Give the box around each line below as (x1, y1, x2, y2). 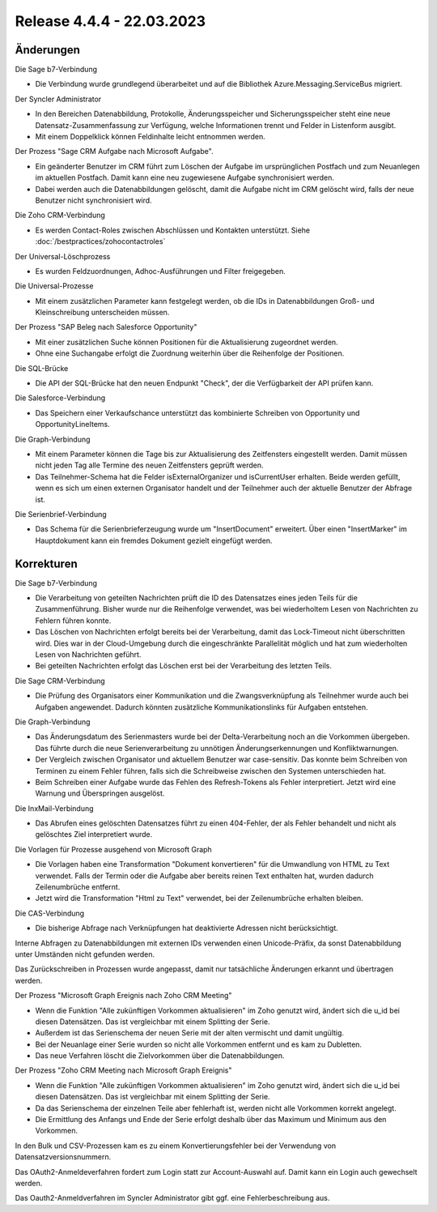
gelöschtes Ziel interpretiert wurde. (35, 830, 153, 839)
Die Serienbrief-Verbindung (15, 509, 107, 519)
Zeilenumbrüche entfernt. (35, 882, 121, 892)
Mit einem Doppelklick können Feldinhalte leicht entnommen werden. (35, 132, 266, 142)
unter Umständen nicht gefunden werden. (15, 949, 155, 959)
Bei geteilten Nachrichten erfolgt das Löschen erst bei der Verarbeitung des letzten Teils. (35, 661, 332, 671)
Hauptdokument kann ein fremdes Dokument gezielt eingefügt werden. (35, 536, 273, 545)
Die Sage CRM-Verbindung (15, 676, 105, 685)
